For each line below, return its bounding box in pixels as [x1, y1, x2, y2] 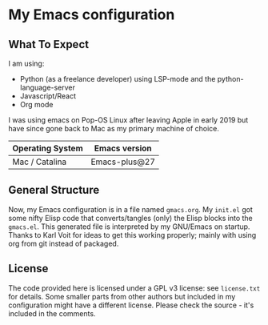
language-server [19, 82, 76, 92]
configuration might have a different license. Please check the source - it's [8, 300, 254, 310]
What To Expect [8, 38, 90, 51]
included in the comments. [8, 308, 96, 318]
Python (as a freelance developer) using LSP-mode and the [19, 74, 216, 83]
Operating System [12, 142, 83, 154]
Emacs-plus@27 [90, 156, 156, 167]
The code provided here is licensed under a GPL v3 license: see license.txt [8, 283, 261, 293]
